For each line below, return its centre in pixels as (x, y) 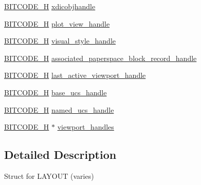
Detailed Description (60, 155)
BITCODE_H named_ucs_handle (59, 109)
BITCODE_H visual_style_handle (60, 41)
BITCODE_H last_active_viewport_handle (75, 75)
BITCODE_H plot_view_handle (57, 23)
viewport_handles (86, 127)
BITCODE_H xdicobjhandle (50, 6)
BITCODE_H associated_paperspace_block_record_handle (100, 58)
